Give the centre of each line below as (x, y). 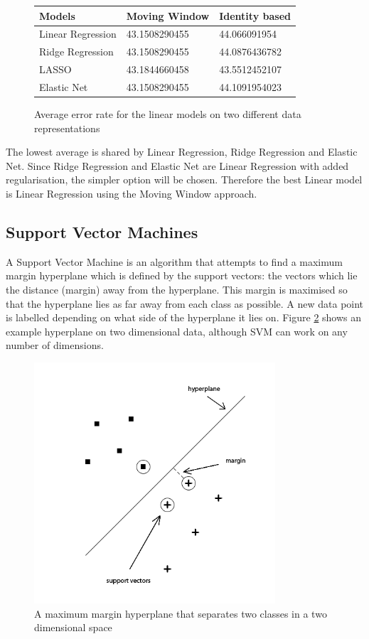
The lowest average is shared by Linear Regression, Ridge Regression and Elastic (182, 152)
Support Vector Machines (102, 231)
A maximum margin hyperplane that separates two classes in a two (181, 613)
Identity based (255, 15)
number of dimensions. (55, 345)
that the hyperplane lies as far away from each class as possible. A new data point (185, 303)
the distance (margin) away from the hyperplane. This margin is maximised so (177, 289)
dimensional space (73, 627)
